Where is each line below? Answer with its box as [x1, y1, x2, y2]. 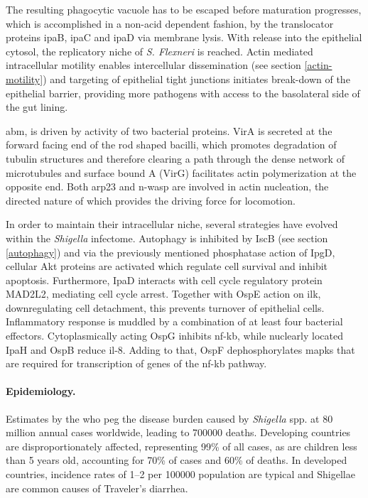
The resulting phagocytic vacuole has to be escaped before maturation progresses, [6, 2, 362, 16]
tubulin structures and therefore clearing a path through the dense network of [6, 151, 345, 166]
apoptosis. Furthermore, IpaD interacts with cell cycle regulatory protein [6, 272, 323, 287]
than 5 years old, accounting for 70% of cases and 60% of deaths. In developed [6, 453, 347, 467]
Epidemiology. [6, 384, 76, 399]
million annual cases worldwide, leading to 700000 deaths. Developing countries [6, 425, 351, 440]
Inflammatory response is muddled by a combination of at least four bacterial [6, 314, 343, 329]
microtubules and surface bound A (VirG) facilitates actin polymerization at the [6, 165, 357, 180]
